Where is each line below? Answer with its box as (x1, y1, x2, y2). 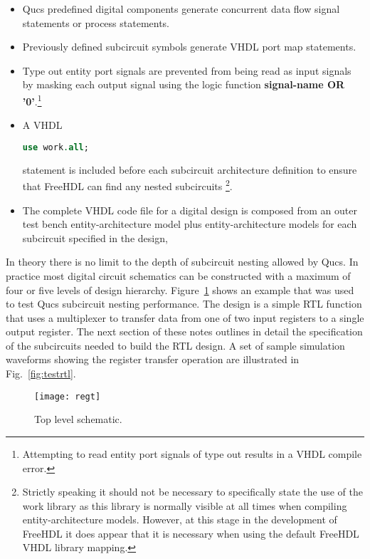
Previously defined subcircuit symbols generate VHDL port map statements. (22, 39, 356, 54)
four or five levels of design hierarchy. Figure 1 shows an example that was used (6, 282, 354, 297)
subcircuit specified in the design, (22, 230, 168, 245)
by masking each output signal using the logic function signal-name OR (22, 77, 345, 92)
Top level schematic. (34, 412, 122, 427)
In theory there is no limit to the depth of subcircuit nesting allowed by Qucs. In (6, 254, 359, 269)
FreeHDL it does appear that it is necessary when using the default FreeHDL (22, 526, 359, 540)
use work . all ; (22, 142, 89, 152)
